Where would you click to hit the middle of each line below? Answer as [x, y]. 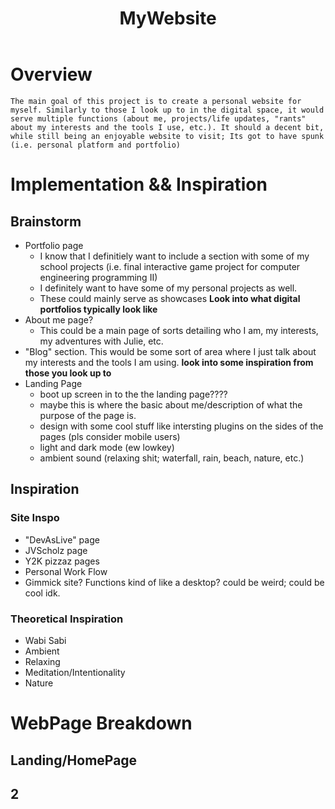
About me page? [59, 319]
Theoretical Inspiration [67, 619]
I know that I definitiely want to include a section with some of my [174, 256]
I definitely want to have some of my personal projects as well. [168, 288]
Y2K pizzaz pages [62, 561]
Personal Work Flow [66, 571]
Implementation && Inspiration [139, 184]
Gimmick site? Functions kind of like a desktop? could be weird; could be [174, 582]
